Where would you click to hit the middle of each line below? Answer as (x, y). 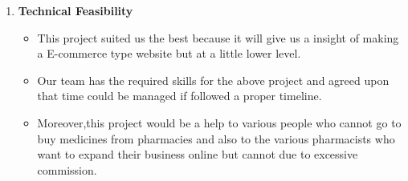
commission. (67, 169)
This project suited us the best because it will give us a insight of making (218, 37)
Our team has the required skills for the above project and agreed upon (213, 80)
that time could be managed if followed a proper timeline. (180, 96)
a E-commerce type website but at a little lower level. (169, 53)
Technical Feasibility (75, 10)
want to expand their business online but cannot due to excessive (198, 154)
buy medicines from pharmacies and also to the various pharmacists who (216, 138)
